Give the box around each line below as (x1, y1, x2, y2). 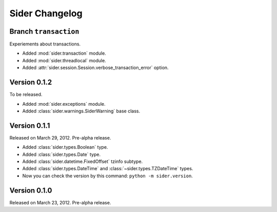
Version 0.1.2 (9, 78, 52, 87)
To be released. (9, 91, 43, 98)
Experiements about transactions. (9, 41, 81, 47)
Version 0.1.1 (9, 121, 50, 130)
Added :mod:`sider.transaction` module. (22, 50, 106, 56)
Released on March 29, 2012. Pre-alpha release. (9, 134, 111, 140)
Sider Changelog (9, 8, 83, 19)
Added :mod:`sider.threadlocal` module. (22, 57, 106, 63)
